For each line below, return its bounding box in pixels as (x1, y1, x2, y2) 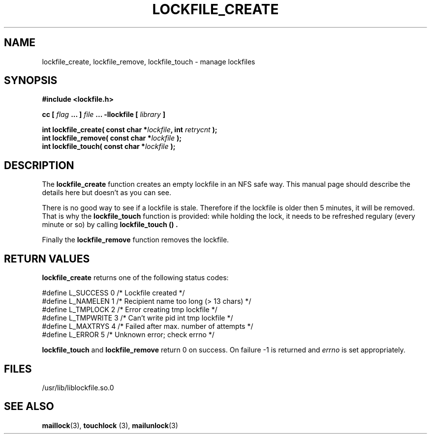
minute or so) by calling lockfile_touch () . (42, 220, 178, 229)
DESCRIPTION (4, 159, 74, 172)
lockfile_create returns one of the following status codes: (42, 273, 229, 282)
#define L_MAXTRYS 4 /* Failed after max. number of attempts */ (42, 322, 253, 331)
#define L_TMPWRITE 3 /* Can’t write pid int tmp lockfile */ (42, 314, 233, 322)
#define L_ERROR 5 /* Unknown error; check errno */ (42, 330, 215, 339)
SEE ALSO (4, 400, 54, 413)
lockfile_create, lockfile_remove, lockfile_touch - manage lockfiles (42, 57, 255, 66)
